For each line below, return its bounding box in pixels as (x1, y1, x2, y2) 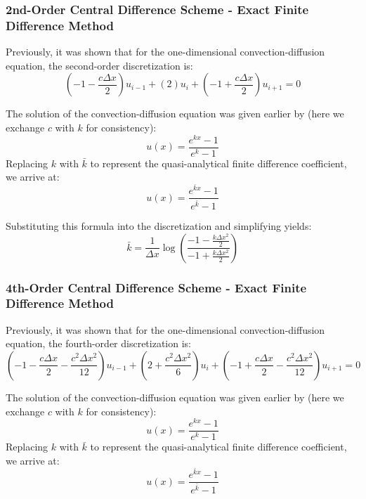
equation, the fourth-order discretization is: (6, 336, 192, 351)
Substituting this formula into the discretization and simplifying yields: (6, 218, 312, 233)
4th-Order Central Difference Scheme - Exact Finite (6, 278, 307, 296)
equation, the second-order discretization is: (6, 58, 193, 72)
